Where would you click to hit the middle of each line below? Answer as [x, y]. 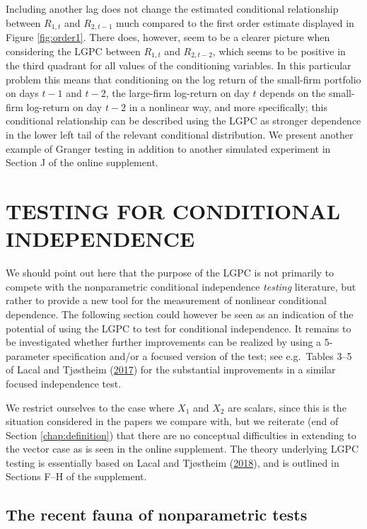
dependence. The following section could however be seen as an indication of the [180, 314]
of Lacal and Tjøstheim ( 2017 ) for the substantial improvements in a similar [171, 370]
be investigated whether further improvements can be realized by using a [164, 342]
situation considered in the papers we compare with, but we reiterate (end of [172, 421]
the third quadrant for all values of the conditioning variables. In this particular [179, 65]
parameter [28, 355]
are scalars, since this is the [287, 407]
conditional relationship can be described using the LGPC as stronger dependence [183, 121]
